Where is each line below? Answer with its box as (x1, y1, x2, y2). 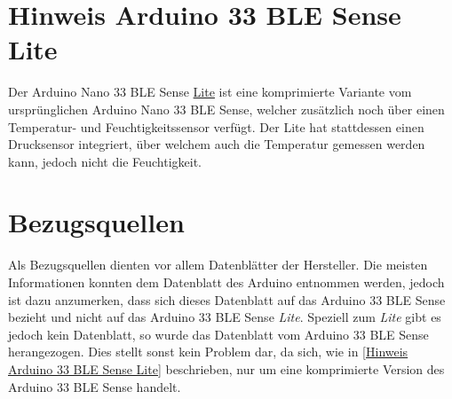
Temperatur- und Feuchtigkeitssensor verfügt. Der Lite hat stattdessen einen (8, 117, 424, 136)
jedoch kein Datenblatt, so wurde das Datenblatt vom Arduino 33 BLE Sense (8, 325, 429, 343)
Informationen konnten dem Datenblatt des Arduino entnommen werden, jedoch (8, 273, 445, 291)
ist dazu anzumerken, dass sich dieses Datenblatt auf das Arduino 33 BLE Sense (8, 290, 446, 309)
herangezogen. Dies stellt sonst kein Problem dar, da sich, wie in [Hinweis (8, 342, 408, 361)
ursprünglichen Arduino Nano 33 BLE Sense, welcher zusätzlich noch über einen (8, 99, 445, 118)
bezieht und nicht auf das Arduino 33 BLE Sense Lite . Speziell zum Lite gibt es (8, 308, 441, 326)
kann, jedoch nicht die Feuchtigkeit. (8, 152, 202, 170)
